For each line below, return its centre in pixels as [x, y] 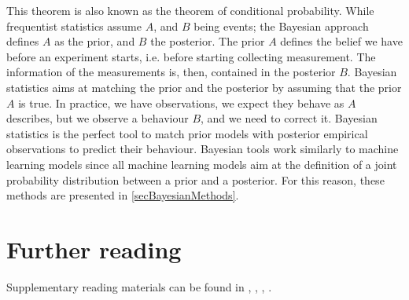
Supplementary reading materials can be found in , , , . [139, 286]
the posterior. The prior [208, 41]
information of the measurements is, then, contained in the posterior [171, 72]
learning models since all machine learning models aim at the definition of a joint [202, 164]
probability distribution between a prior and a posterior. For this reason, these [195, 179]
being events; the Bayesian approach [281, 26]
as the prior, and [95, 41]
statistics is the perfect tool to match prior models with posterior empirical [187, 133]
